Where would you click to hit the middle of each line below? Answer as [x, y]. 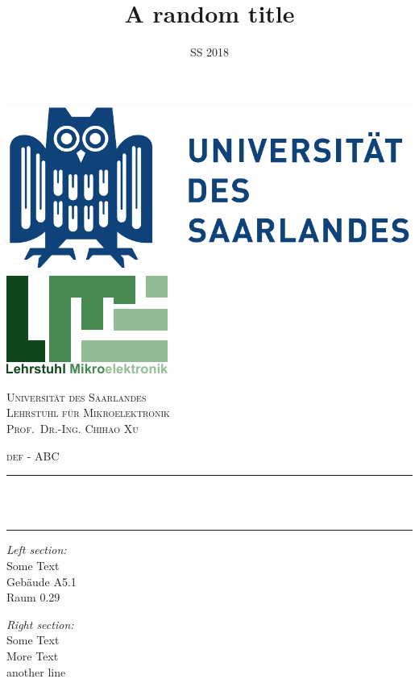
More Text [33, 655]
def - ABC [33, 455]
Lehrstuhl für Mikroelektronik [88, 412]
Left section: [37, 550]
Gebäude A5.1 [41, 581]
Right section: [40, 624]
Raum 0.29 [33, 597]
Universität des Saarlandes [77, 396]
